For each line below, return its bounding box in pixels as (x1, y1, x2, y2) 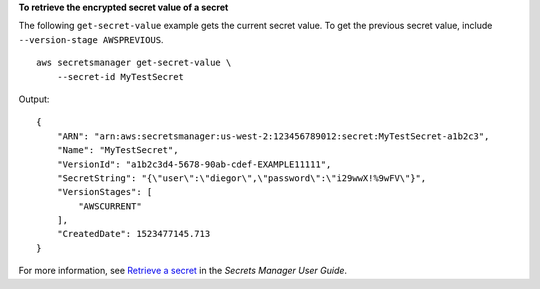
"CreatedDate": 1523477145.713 (56, 228, 211, 240)
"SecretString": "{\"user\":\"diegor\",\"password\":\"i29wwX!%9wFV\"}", (56, 172, 427, 184)
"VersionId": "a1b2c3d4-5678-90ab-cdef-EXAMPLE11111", (56, 158, 332, 170)
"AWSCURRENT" (78, 200, 142, 212)
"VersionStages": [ (56, 186, 153, 198)
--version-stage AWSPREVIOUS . (18, 33, 164, 45)
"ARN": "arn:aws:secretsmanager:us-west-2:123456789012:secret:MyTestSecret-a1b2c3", (56, 130, 490, 142)
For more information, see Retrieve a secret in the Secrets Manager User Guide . (18, 265, 348, 277)
